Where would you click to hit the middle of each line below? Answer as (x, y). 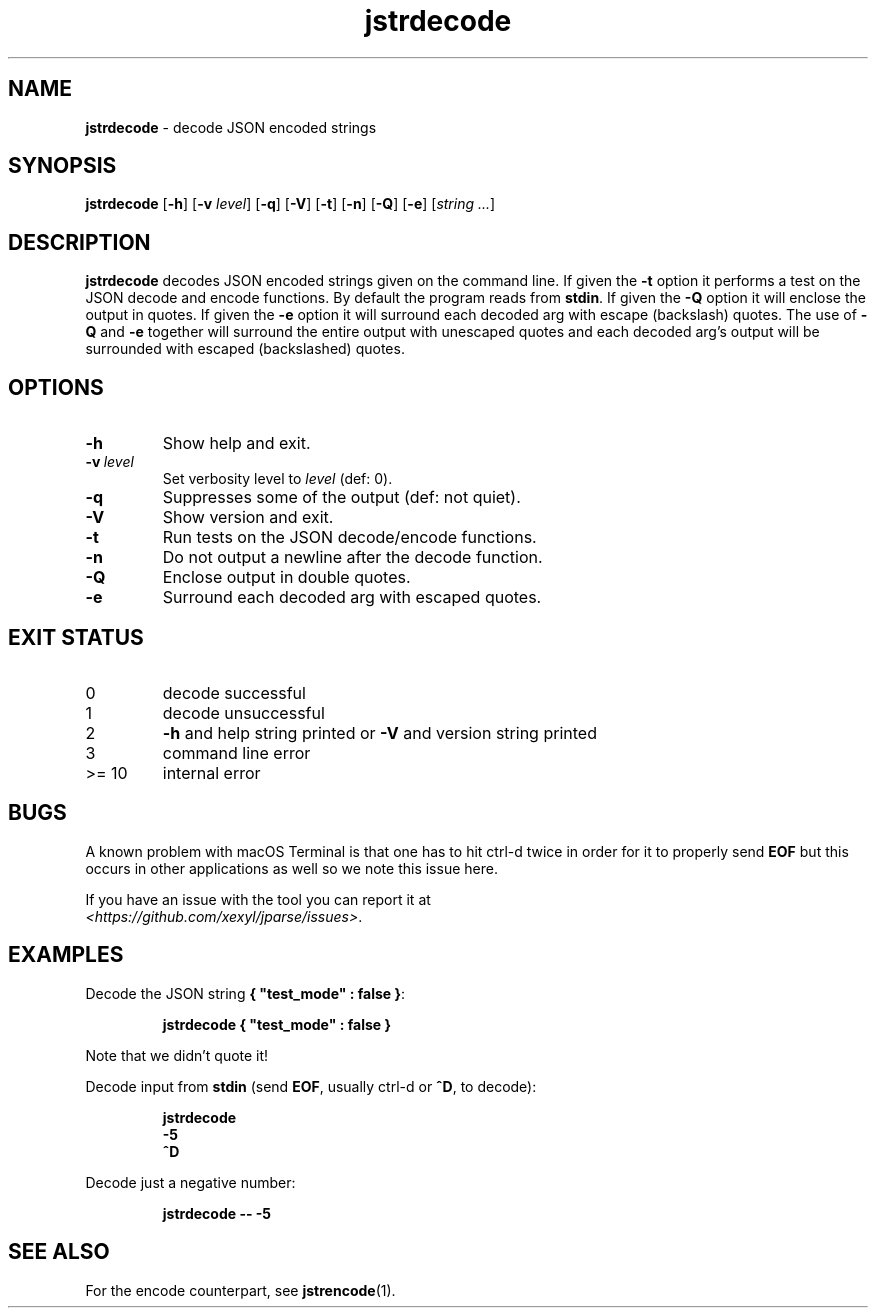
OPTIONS (56, 387)
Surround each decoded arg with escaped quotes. (352, 597)
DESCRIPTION (79, 242)
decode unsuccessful (243, 712)
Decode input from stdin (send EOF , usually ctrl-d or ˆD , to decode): (311, 1086)
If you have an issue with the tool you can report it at (258, 899)
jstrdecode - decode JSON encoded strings (231, 127)
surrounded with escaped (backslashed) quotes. (245, 349)
